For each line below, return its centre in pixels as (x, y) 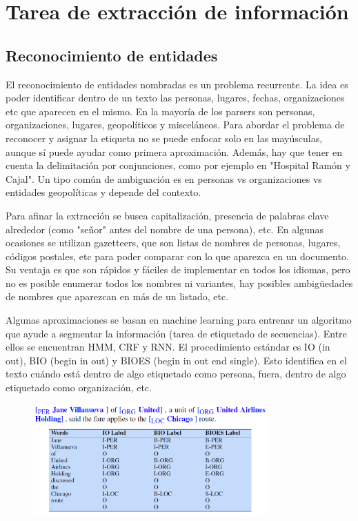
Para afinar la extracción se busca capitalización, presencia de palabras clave (167, 215)
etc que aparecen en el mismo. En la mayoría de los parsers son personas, (160, 111)
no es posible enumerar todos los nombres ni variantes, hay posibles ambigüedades (179, 283)
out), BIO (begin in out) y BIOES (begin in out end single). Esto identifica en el (176, 360)
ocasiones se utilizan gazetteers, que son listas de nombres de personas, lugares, (173, 243)
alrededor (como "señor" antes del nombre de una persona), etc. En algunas (165, 229)
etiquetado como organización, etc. (79, 387)
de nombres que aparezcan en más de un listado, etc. (117, 296)
